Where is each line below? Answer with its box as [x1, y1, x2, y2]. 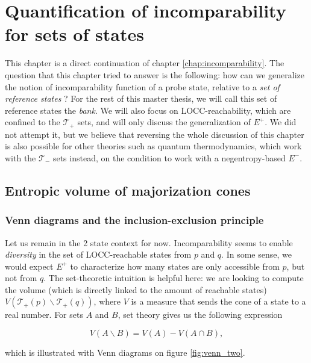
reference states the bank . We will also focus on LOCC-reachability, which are [5, 104, 291, 116]
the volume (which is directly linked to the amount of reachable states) [5, 283, 267, 296]
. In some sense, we [221, 248, 292, 261]
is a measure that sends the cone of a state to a [131, 295, 306, 308]
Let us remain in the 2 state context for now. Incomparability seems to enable [5, 236, 293, 249]
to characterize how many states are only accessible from [70, 259, 280, 272]
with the [5, 151, 36, 164]
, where [93, 295, 121, 308]
